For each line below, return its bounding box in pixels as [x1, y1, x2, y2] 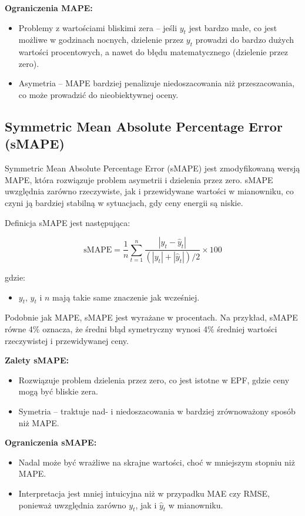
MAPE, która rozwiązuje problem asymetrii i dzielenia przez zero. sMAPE [5, 173, 273, 186]
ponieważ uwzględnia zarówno [18, 498, 126, 511]
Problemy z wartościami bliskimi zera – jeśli [18, 21, 177, 33]
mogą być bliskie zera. [18, 385, 98, 397]
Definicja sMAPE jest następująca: [5, 216, 130, 228]
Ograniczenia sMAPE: [5, 436, 97, 448]
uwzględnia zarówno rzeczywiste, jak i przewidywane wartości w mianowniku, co [5, 185, 294, 197]
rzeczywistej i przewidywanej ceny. [5, 334, 129, 346]
